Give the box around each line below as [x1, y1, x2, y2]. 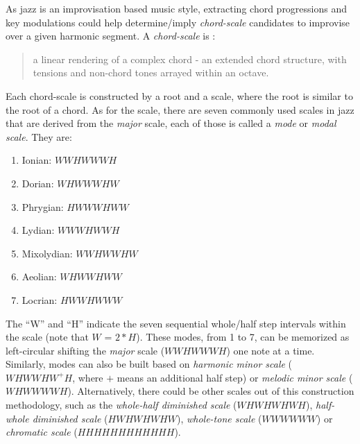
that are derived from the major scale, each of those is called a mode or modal [6, 116, 336, 130]
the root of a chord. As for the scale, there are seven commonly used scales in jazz [6, 102, 354, 117]
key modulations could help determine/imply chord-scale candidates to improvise [6, 15, 350, 29]
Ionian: [22, 153, 52, 167]
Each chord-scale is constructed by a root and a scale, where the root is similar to [6, 88, 353, 103]
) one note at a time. [226, 343, 315, 357]
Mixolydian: [22, 246, 73, 260]
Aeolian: [22, 269, 57, 284]
